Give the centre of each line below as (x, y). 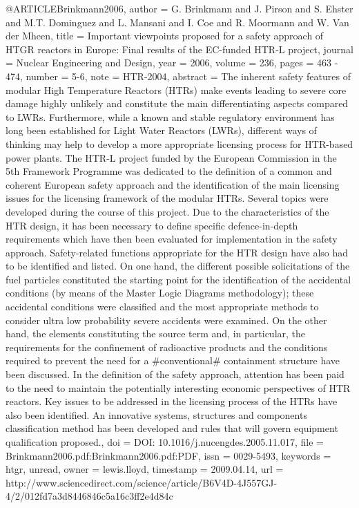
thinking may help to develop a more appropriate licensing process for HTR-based (179, 143)
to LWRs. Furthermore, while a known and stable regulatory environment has (170, 116)
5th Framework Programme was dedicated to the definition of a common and (169, 171)
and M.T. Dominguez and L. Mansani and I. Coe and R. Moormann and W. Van (177, 22)
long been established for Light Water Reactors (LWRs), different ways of (161, 130)
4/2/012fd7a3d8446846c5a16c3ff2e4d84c (89, 496)
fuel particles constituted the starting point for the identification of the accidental (178, 279)
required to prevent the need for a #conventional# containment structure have (173, 360)
